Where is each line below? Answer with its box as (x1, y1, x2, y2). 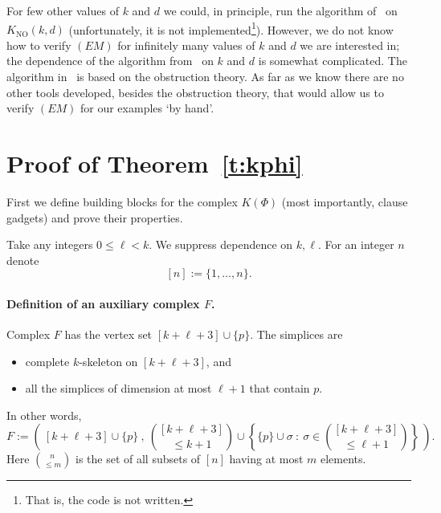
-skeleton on (79, 352, 138, 369)
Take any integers (6, 236, 93, 253)
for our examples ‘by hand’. (80, 100, 214, 116)
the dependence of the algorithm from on (6, 52, 214, 69)
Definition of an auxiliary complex (6, 295, 200, 311)
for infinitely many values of (117, 36, 255, 53)
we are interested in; (300, 36, 400, 53)
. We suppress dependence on (149, 236, 293, 253)
